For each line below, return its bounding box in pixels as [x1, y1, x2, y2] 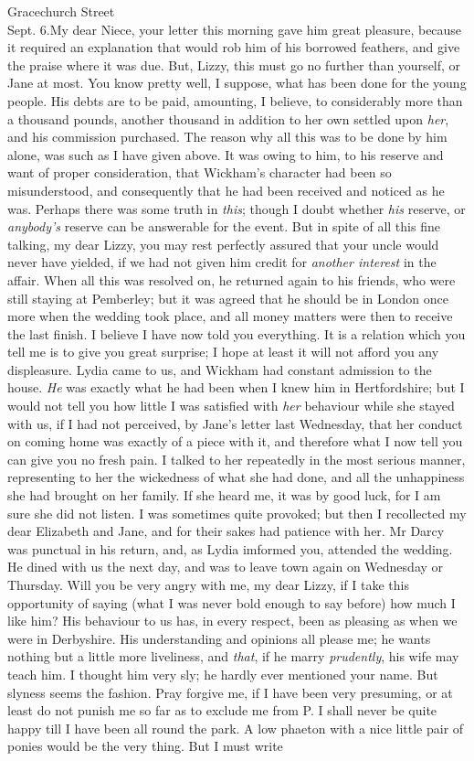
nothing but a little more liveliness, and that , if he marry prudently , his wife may [7, 647, 459, 666]
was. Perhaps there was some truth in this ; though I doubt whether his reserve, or [7, 198, 466, 218]
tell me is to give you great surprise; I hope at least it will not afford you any [7, 342, 439, 361]
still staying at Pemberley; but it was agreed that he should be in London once [7, 288, 448, 307]
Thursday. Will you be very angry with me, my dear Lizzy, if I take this [7, 575, 409, 594]
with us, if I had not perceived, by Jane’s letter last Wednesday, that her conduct [7, 413, 463, 433]
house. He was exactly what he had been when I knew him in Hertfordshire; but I [7, 378, 465, 397]
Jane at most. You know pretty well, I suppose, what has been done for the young [7, 73, 467, 92]
